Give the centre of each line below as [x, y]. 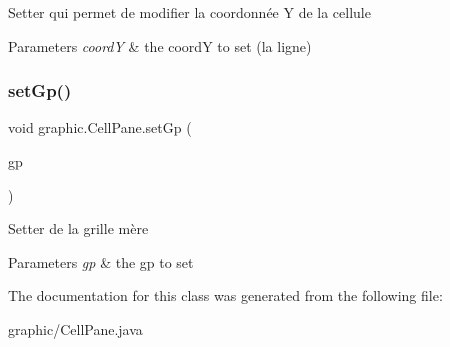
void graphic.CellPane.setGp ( [100, 127]
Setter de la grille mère [78, 228]
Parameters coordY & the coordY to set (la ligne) [160, 45]
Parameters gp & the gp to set [101, 261]
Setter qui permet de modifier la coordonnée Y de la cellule [189, 12]
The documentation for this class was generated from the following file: [225, 295]
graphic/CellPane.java [75, 328]
